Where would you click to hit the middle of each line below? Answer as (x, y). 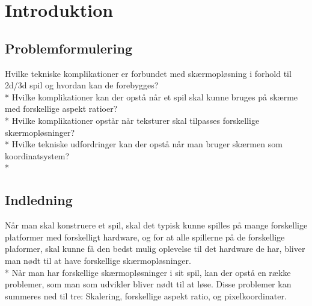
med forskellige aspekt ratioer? (61, 109)
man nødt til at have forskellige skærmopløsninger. (98, 260)
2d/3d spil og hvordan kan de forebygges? (82, 85)
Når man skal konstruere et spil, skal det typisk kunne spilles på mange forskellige (156, 225)
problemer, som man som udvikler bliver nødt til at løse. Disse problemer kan (148, 284)
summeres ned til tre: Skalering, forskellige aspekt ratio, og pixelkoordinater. (146, 295)
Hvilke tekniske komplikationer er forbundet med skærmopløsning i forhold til (148, 73)
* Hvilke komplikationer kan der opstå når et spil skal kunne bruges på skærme (151, 96)
